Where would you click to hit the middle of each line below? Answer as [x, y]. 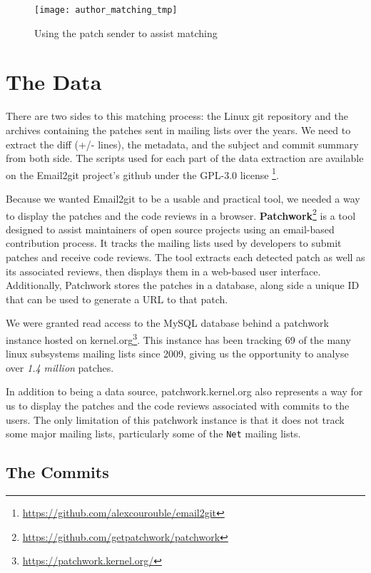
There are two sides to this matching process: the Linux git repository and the [177, 116]
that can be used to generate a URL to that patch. [117, 299]
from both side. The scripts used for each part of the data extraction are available [185, 158]
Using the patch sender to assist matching [126, 32]
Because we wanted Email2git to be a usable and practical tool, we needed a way [183, 198]
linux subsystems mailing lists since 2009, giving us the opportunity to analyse [177, 354]
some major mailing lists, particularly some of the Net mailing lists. [153, 433]
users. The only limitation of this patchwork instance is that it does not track [175, 419]
